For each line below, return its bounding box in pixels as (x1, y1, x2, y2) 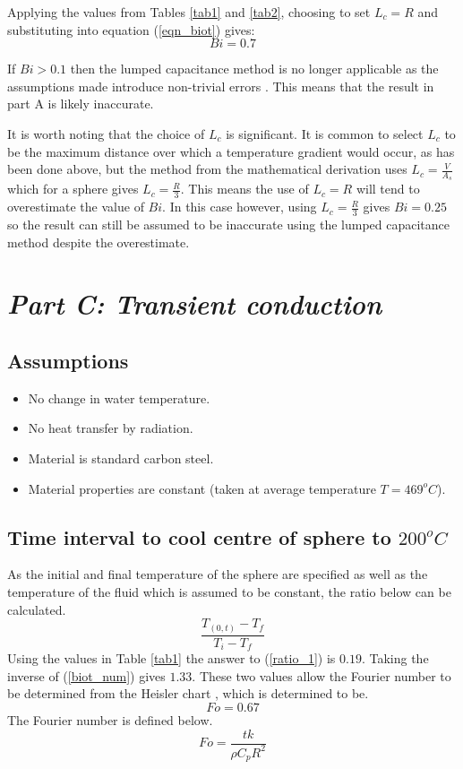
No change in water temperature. (28, 388, 210, 407)
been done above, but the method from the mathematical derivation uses (7, 160, 407, 178)
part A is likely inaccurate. (7, 94, 154, 113)
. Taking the (361, 649, 429, 668)
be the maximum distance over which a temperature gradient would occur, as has (7, 142, 455, 160)
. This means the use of (180, 179, 309, 198)
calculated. (7, 600, 66, 618)
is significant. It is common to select (226, 124, 424, 143)
